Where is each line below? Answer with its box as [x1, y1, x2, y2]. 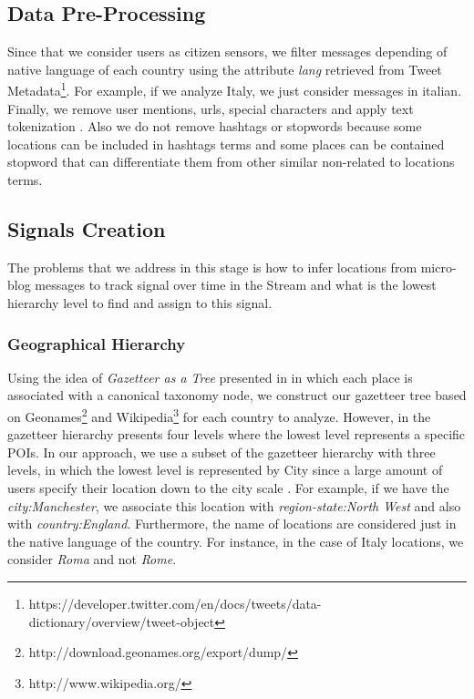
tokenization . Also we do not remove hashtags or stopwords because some [7, 117, 422, 136]
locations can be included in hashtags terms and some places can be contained [7, 134, 445, 153]
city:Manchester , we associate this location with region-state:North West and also [7, 496, 461, 515]
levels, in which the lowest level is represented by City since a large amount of [7, 460, 443, 479]
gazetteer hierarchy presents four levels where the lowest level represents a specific [7, 425, 466, 444]
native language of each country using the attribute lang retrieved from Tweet [7, 59, 442, 78]
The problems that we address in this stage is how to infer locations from [7, 257, 417, 276]
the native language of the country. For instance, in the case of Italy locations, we [7, 531, 464, 550]
